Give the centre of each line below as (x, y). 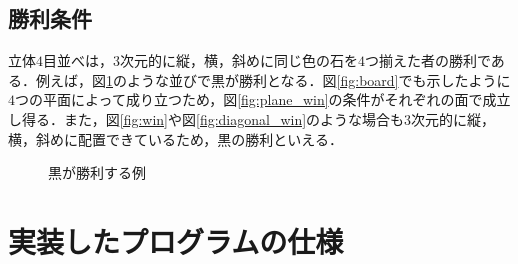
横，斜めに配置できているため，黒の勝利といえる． (175, 138)
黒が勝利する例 (97, 172)
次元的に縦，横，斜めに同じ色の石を (239, 60)
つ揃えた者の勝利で (428, 60)
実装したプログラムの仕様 (176, 240)
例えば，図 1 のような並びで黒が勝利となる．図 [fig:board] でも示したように (273, 79)
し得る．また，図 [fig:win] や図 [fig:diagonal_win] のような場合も (206, 118)
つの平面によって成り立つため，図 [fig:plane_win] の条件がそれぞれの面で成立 (263, 99)
